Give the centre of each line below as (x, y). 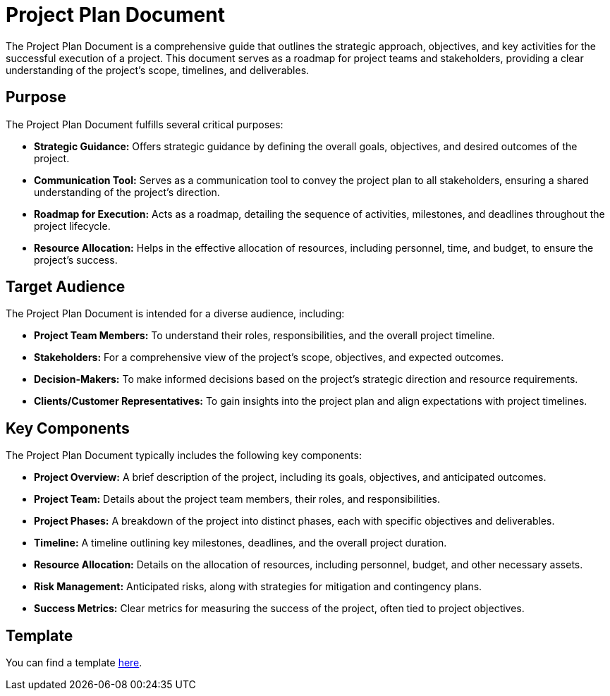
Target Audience (66, 287)
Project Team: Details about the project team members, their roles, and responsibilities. (237, 499)
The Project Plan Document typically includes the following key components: (184, 456)
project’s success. (76, 260)
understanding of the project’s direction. (127, 192)
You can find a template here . (74, 663)
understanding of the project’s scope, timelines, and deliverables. (158, 70)
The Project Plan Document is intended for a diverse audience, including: (175, 314)
